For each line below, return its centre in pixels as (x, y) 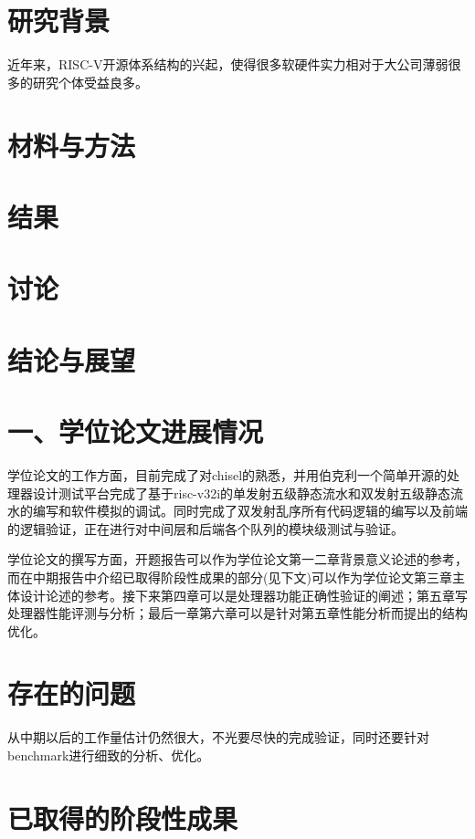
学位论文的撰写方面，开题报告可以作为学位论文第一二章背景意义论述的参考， (237, 559)
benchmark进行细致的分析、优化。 (109, 755)
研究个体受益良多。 (90, 82)
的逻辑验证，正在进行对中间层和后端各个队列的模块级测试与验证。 (206, 528)
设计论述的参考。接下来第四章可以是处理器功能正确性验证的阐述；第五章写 (243, 595)
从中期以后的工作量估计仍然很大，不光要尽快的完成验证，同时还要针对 (218, 737)
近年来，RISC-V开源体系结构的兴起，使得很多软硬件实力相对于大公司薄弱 (228, 64)
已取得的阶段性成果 (123, 818)
